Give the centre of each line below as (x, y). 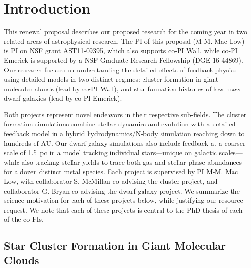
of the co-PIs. (24, 219)
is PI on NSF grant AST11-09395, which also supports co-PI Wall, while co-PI (121, 50)
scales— (231, 152)
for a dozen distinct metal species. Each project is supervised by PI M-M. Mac (121, 171)
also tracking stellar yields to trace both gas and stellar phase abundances (132, 162)
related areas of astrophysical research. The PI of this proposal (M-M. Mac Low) (124, 41)
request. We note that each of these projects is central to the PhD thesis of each (123, 209)
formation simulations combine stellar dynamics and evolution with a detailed (120, 124)
